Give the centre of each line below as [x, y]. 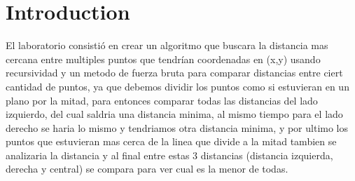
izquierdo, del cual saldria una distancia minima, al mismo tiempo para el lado [174, 114]
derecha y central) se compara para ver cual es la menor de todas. [147, 169]
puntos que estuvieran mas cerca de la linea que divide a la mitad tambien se [171, 141]
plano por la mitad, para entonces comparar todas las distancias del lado [162, 100]
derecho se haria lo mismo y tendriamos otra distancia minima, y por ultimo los [177, 127]
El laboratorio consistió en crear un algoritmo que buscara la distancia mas [167, 45]
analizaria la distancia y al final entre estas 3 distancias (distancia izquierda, [169, 155]
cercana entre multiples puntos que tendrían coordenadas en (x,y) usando [163, 59]
